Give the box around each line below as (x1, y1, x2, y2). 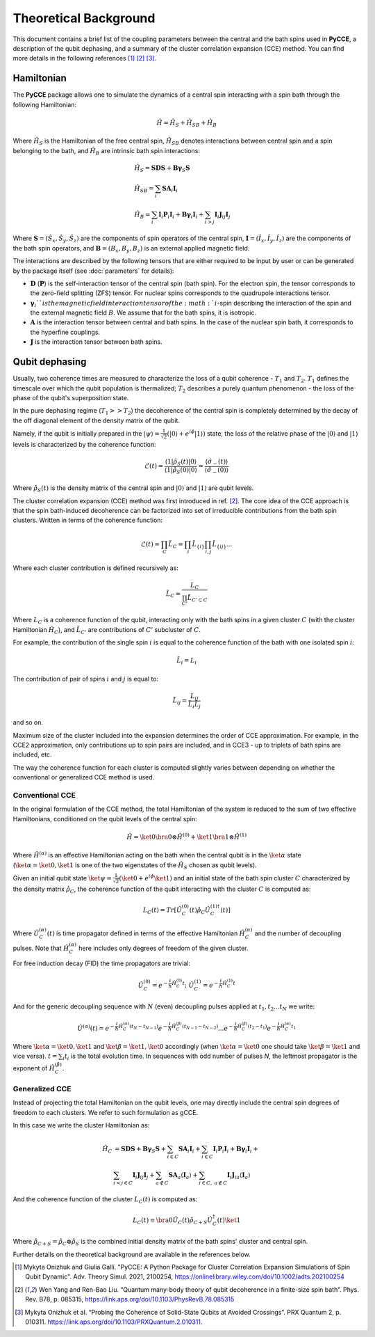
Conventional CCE (12, 790, 76, 800)
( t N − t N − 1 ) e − (129, 1023, 168, 1032)
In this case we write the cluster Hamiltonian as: (12, 1121, 150, 1129)
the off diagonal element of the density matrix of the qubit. (12, 416, 181, 425)
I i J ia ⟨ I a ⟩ (226, 1171, 251, 1180)
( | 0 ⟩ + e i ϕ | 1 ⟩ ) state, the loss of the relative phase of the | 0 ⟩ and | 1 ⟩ (167, 429, 358, 438)
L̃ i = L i (176, 656, 197, 666)
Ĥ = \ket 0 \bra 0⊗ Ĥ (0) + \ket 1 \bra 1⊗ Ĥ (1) (126, 832, 247, 841)
